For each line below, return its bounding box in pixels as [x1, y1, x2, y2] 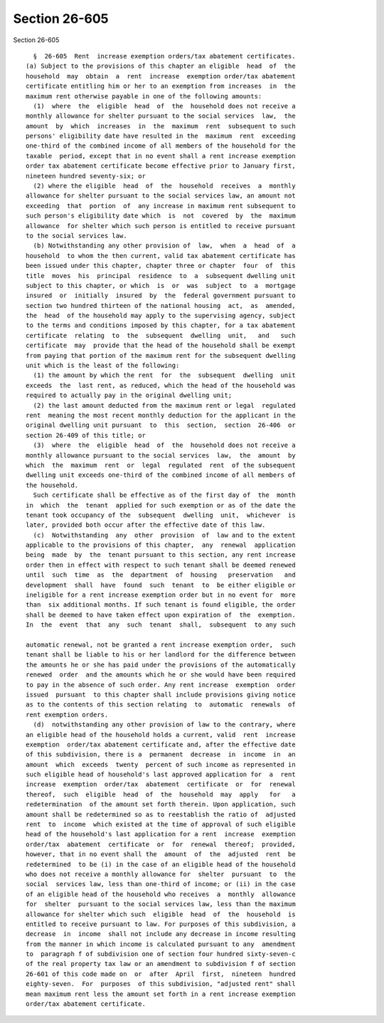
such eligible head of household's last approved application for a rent [26, 771, 296, 778]
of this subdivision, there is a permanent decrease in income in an [26, 751, 296, 759]
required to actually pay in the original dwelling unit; [26, 391, 233, 399]
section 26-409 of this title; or [26, 431, 146, 439]
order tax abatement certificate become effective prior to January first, [26, 162, 296, 170]
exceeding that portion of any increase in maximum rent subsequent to [26, 202, 296, 210]
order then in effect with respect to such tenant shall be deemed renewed [26, 560, 296, 569]
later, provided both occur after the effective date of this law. [26, 521, 266, 529]
